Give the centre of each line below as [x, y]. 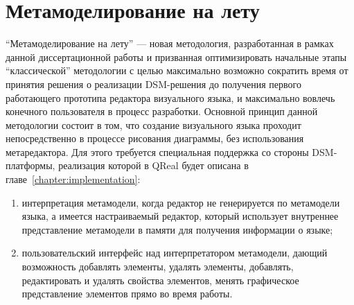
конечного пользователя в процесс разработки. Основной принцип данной [162, 111]
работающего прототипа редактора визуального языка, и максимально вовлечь [170, 97]
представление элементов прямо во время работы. [127, 294]
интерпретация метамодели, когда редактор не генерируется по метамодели [181, 202]
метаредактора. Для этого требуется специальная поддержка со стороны [157, 151]
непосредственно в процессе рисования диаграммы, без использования [155, 138]
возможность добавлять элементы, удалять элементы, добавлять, [158, 267]
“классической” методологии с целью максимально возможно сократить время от [177, 70]
